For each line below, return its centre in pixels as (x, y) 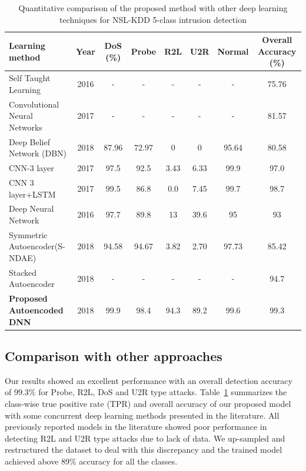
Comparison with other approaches (114, 355)
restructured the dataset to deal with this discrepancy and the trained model (144, 450)
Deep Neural (31, 208)
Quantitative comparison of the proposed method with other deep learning (153, 8)
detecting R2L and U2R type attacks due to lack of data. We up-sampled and (145, 438)
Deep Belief (29, 141)
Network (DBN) (38, 153)
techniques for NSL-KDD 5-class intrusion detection (153, 19)
